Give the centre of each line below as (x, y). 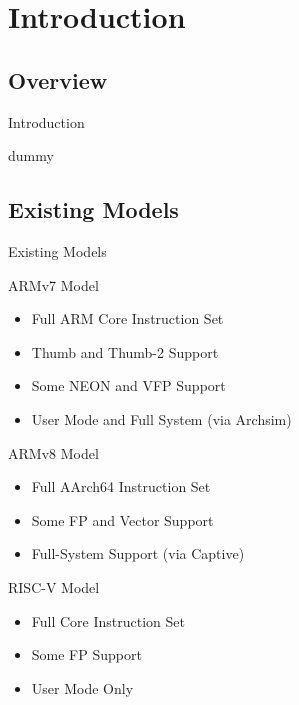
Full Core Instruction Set (108, 620)
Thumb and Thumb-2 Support (125, 351)
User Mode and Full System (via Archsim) (161, 418)
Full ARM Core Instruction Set (127, 318)
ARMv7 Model (53, 284)
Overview (58, 79)
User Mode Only (82, 687)
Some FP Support (86, 654)
